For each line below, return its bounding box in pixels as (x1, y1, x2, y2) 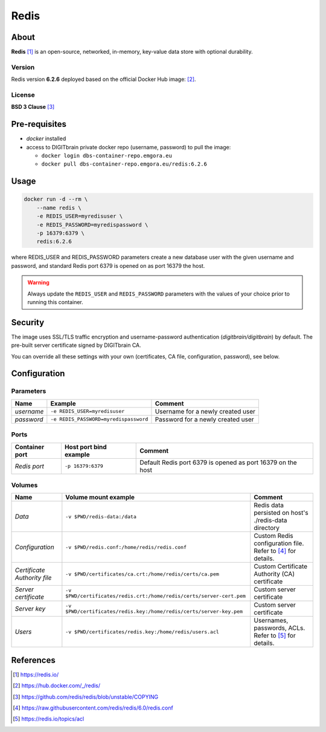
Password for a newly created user (155, 415, 254, 423)
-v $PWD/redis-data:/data (65, 513, 137, 520)
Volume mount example (65, 493, 135, 502)
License (11, 91, 36, 99)
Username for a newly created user (155, 407, 256, 415)
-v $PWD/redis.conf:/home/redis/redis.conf (65, 544, 187, 550)
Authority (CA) (254, 570, 295, 578)
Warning (27, 279, 50, 287)
